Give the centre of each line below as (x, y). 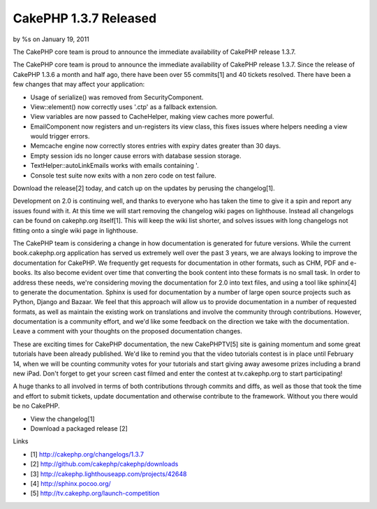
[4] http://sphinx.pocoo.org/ (71, 483)
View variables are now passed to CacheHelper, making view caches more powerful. (152, 117)
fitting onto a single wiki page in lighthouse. (75, 230)
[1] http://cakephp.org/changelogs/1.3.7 (87, 454)
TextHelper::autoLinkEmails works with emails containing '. (114, 166)
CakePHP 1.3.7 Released (85, 18)
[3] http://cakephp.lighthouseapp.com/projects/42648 (109, 474)
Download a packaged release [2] (79, 429)
